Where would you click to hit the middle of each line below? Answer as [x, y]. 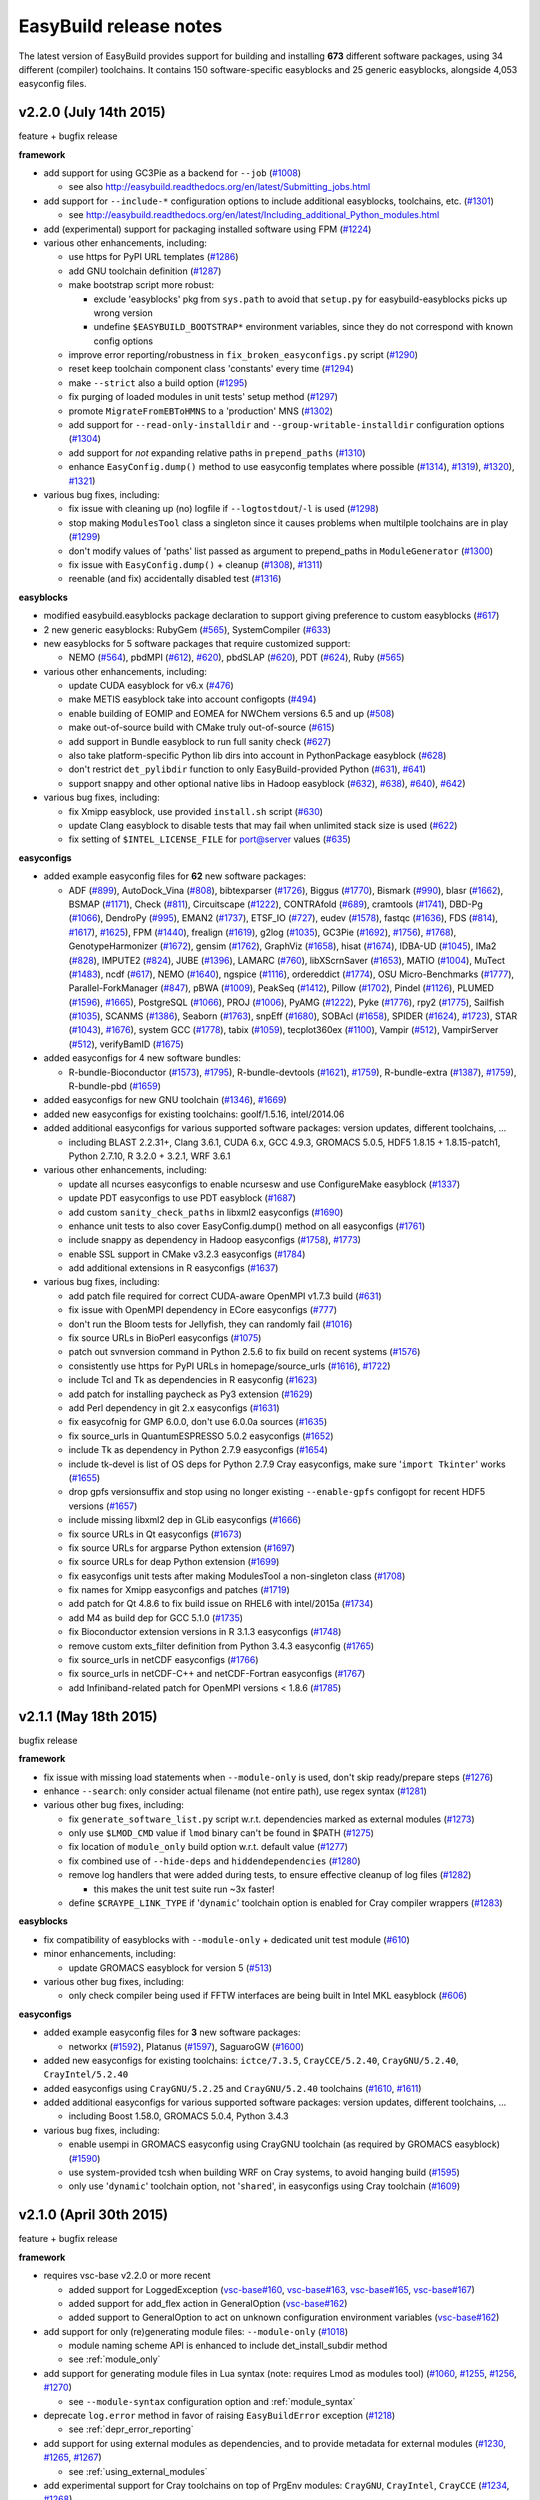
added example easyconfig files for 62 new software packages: [175, 876]
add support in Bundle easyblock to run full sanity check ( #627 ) [200, 741]
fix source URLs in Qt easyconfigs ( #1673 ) [155, 1534]
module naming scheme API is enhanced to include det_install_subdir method [228, 2346]
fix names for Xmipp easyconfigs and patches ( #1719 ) [179, 1590]
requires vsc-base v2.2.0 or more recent [127, 2276]
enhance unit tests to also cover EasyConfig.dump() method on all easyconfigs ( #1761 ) [246, 1226]
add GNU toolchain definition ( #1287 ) [145, 271]
